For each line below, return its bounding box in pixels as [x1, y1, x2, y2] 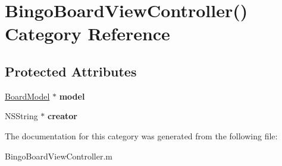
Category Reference [5, 21, 170, 46]
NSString [5, 110, 38, 122]
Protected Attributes [5, 62, 137, 80]
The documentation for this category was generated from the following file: [5, 129, 278, 142]
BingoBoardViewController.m [5, 149, 112, 162]
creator [48, 110, 77, 122]
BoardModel [5, 90, 50, 102]
